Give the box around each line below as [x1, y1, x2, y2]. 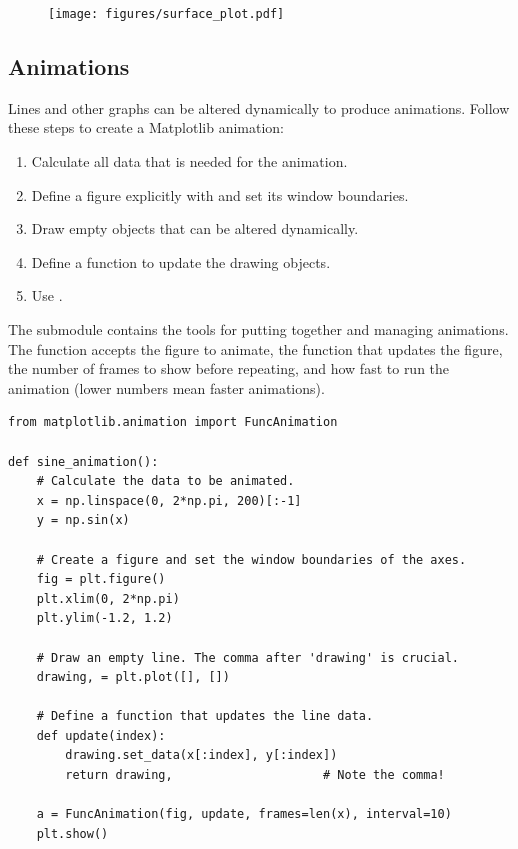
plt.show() [36, 826, 109, 841]
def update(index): [36, 728, 166, 743]
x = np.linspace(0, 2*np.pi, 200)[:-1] [36, 493, 302, 508]
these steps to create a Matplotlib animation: [8, 117, 284, 138]
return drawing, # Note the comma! [65, 768, 445, 783]
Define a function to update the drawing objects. [31, 251, 331, 272]
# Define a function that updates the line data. [36, 709, 374, 724]
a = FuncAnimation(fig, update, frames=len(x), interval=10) [36, 807, 452, 822]
